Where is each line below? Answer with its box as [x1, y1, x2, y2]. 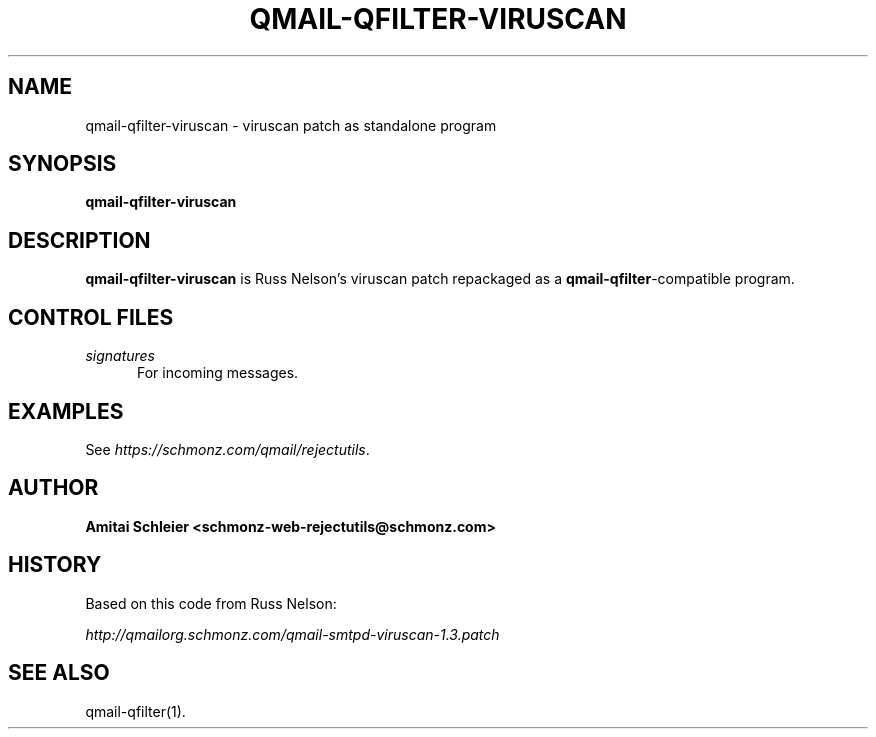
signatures [85, 347, 155, 365]
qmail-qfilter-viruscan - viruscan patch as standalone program [85, 116, 497, 134]
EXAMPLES [8, 398, 124, 424]
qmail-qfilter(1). [85, 702, 186, 720]
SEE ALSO [8, 660, 110, 686]
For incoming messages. [137, 364, 299, 382]
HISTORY [8, 552, 102, 578]
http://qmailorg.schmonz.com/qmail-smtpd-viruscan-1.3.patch [85, 625, 500, 643]
